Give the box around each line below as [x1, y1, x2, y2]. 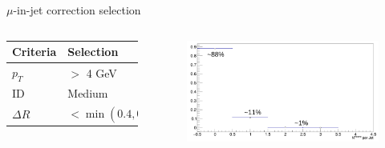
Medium [67, 84, 108, 101]
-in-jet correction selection [13, 2, 141, 18]
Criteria [12, 43, 57, 60]
